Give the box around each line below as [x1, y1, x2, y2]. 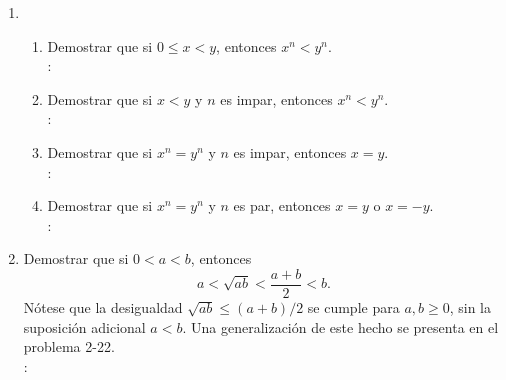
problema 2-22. [23, 336, 115, 357]
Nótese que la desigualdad [23, 297, 183, 317]
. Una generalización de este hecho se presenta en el [182, 316, 499, 337]
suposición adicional [23, 316, 146, 337]
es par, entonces [233, 195, 331, 216]
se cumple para [307, 297, 400, 317]
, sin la [449, 297, 491, 317]
